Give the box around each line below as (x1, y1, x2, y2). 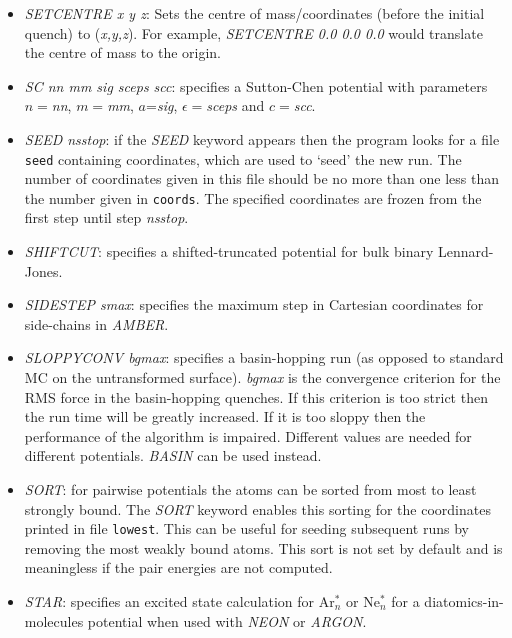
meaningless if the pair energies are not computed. (24, 557, 333, 578)
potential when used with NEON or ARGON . (87, 610, 367, 631)
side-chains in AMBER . (24, 313, 169, 334)
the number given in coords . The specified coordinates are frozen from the (24, 187, 482, 208)
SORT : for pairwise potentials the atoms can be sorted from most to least (24, 479, 477, 499)
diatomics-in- (424, 591, 504, 612)
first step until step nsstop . (24, 207, 189, 228)
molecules (24, 610, 84, 631)
